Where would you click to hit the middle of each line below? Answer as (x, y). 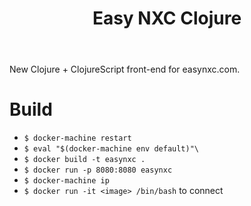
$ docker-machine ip (66, 181)
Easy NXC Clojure (167, 18)
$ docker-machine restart (77, 138)
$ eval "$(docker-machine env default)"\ (111, 149)
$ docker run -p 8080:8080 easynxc (98, 170)
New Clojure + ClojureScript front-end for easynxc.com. (125, 69)
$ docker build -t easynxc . (84, 160)
